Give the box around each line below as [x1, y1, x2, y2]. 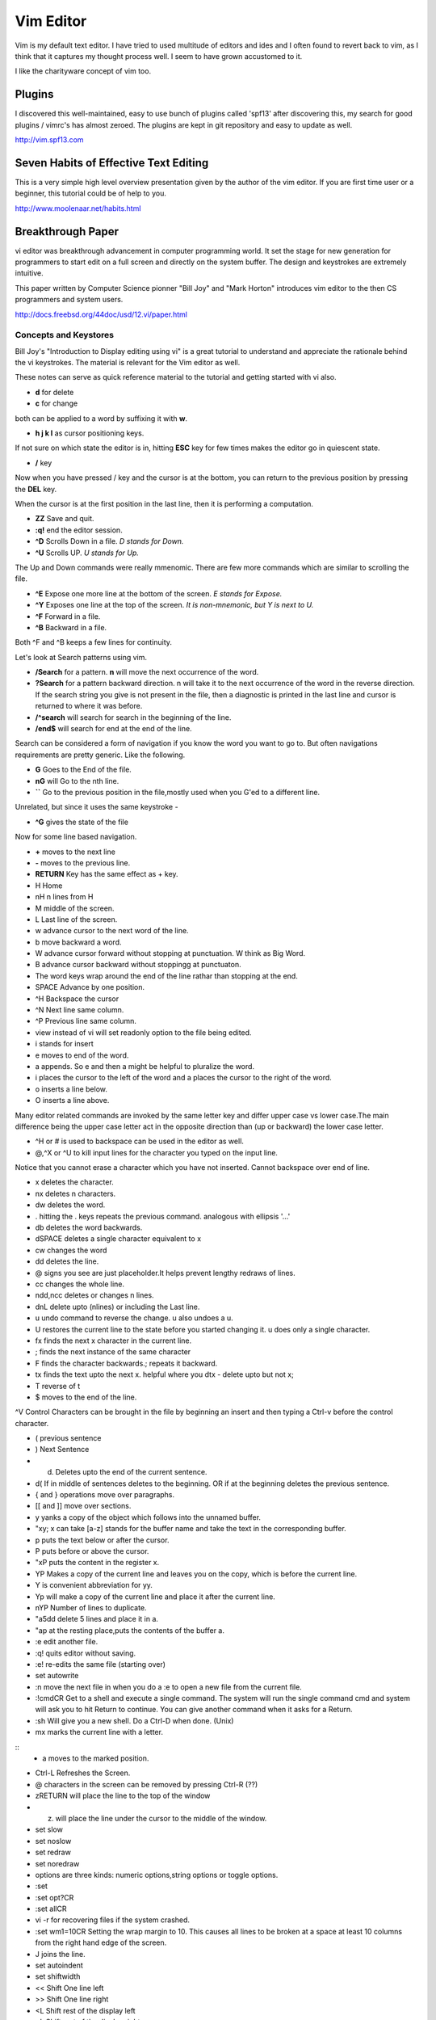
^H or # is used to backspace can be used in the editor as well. [35, 1136, 244, 1147]
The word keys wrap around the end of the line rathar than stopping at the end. [35, 970, 298, 981]
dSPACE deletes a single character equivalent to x [35, 1234, 202, 1244]
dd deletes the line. [35, 1256, 99, 1266]
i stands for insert [35, 1039, 94, 1049]
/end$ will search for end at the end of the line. [35, 724, 193, 734]
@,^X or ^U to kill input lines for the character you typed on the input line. [35, 1147, 279, 1157]
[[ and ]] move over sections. [35, 1501, 132, 1511]
